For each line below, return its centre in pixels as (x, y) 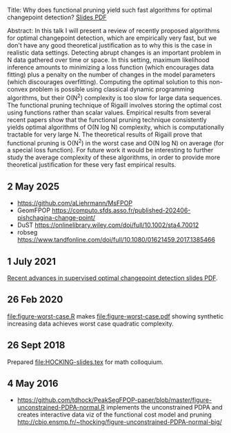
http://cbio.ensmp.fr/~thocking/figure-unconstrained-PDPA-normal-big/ (120, 422)
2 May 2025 (33, 187)
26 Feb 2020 (35, 300)
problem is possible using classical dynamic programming (112, 89)
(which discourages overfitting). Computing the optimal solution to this (108, 82)
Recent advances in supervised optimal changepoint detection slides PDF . (113, 278)
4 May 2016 (33, 383)
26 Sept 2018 (36, 345)
